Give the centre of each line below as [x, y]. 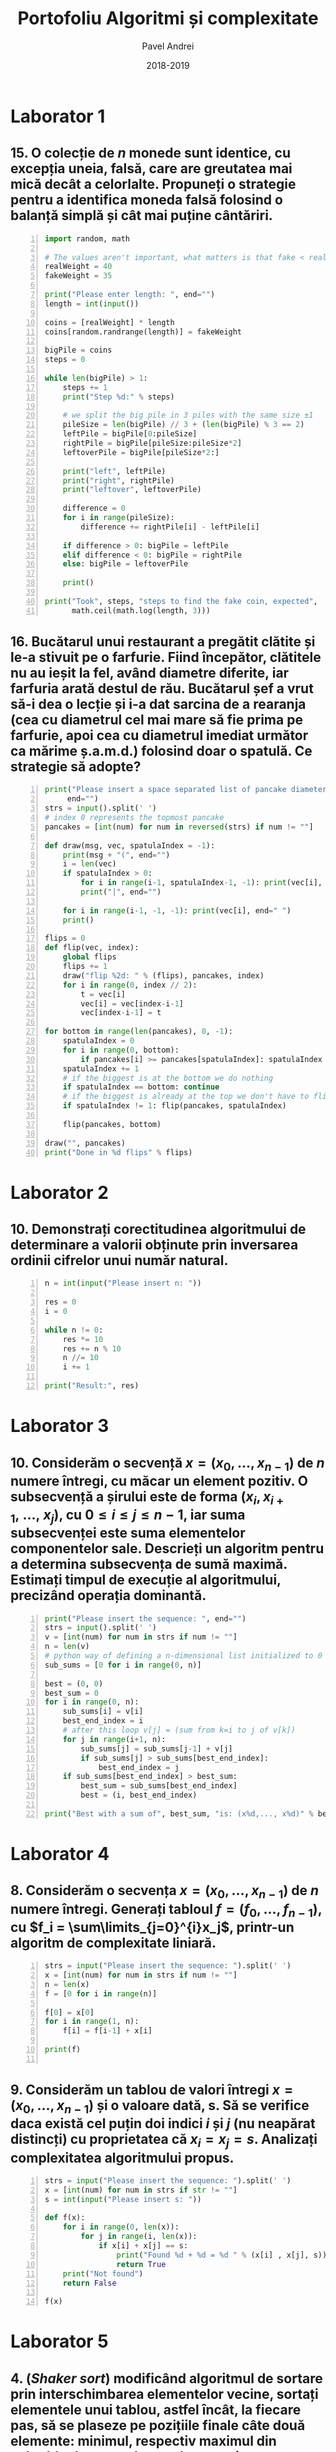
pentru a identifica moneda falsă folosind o [146, 200]
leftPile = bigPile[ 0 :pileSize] [130, 434]
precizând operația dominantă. [108, 1595]
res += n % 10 [92, 1348]
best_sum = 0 [71, 1693]
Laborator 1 [58, 116]
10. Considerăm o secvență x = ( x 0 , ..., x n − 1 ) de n [167, 1464]
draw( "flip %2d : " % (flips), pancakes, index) [163, 975]
